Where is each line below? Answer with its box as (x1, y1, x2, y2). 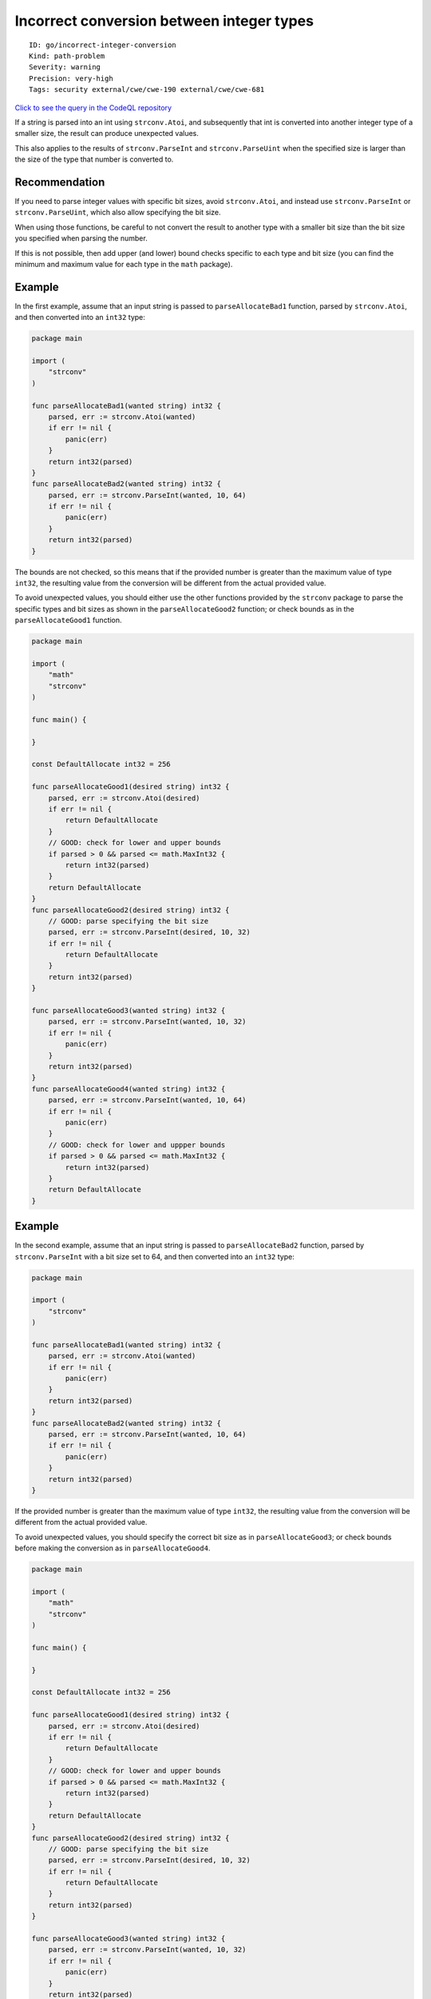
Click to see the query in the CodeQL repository (14, 102, 172, 112)
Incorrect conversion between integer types (14, 12, 314, 30)
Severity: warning (29, 62, 101, 72)
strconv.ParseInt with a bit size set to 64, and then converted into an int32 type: (14, 1251, 295, 1261)
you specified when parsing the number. (14, 233, 148, 243)
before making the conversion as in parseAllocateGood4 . (14, 1543, 211, 1553)
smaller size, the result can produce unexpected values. (14, 129, 200, 138)
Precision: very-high (29, 74, 113, 83)
